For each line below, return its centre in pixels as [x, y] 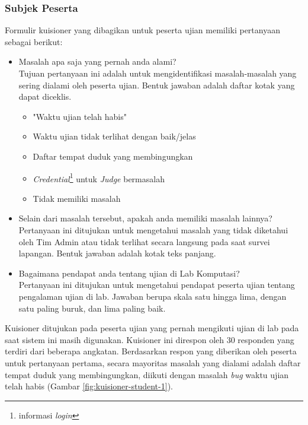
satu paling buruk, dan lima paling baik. [92, 308]
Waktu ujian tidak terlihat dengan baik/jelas [114, 136]
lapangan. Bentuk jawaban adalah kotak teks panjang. [117, 253]
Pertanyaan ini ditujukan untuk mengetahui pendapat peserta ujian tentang [157, 285]
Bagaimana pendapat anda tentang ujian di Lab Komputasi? [129, 273]
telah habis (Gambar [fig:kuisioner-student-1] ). [89, 386]
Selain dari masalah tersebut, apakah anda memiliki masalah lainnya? [145, 218]
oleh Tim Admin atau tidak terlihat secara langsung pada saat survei [144, 241]
